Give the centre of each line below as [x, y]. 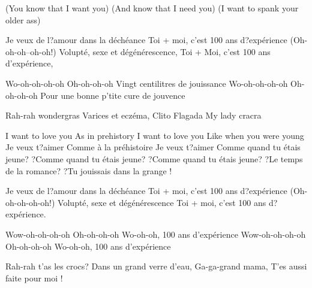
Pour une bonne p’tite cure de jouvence [113, 95]
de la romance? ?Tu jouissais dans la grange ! [89, 170]
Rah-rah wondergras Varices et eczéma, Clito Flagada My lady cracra [133, 115]
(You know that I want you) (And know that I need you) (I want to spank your [152, 8]
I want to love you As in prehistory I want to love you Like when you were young [155, 135]
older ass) [23, 19]
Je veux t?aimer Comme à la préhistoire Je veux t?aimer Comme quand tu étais [153, 147]
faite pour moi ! [34, 278]
